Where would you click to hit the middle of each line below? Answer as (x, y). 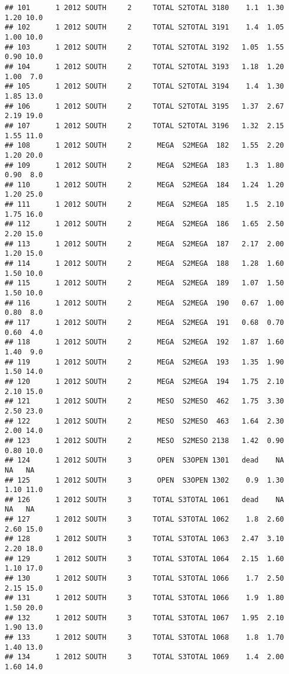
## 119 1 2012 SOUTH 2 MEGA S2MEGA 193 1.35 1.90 (144, 362)
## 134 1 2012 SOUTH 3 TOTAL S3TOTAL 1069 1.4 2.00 (144, 657)
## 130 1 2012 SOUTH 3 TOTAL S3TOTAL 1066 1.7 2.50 (144, 579)
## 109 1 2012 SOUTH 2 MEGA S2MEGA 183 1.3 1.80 (144, 165)
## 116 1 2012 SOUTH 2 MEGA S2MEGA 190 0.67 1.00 (144, 303)
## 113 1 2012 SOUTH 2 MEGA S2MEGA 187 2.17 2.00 (144, 244)
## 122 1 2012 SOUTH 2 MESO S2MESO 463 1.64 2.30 (144, 421)
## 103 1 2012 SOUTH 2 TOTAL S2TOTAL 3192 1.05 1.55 (144, 47)
